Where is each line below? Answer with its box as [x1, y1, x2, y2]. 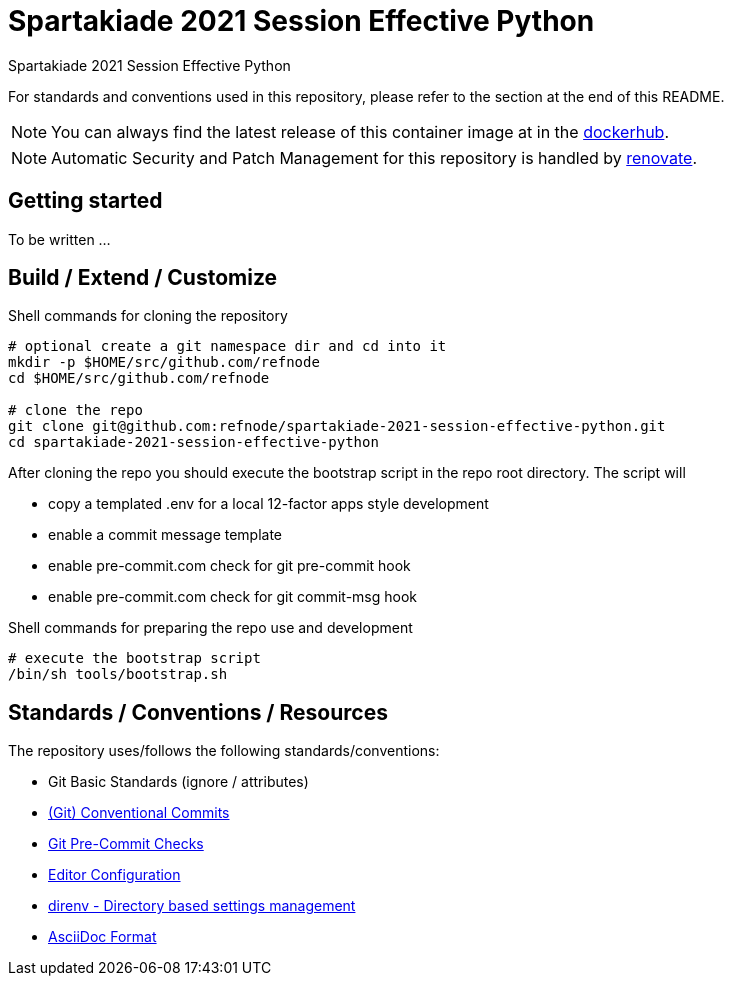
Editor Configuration [48, 866, 181, 884]
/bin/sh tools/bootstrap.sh [8, 666, 228, 683]
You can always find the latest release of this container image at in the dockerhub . [51, 121, 670, 142]
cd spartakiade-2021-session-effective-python [8, 434, 379, 451]
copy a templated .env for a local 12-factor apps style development [48, 495, 489, 513]
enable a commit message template [48, 526, 283, 544]
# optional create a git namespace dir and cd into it [8, 338, 447, 355]
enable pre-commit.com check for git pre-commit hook [48, 557, 411, 575]
